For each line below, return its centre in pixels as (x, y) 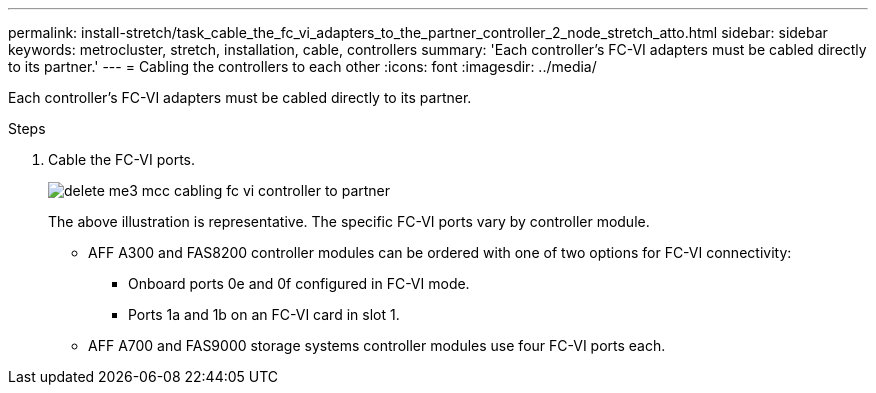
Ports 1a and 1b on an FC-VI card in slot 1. (264, 314)
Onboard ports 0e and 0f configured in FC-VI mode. (299, 283)
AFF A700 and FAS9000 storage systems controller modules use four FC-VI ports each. (377, 345)
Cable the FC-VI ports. (122, 159)
